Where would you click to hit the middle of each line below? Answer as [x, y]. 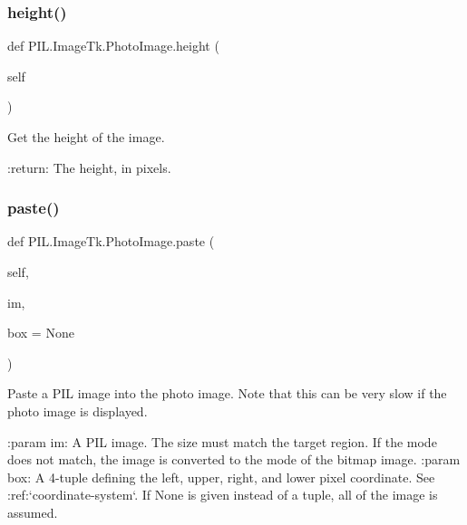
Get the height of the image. [86, 137]
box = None [41, 333]
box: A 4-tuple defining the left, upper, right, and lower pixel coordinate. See [221, 477]
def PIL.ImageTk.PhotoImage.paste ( [111, 241]
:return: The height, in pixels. [89, 167]
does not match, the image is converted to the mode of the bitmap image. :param [234, 459]
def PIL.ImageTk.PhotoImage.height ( [113, 46]
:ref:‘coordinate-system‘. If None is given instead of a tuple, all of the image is [223, 495]
